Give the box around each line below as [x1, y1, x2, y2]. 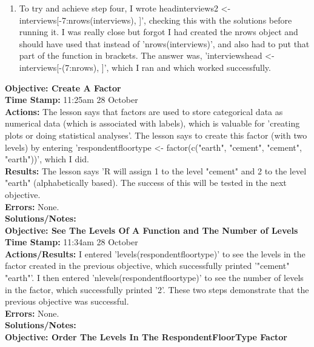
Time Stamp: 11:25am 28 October [5, 93, 138, 106]
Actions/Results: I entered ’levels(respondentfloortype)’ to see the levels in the [5, 247, 306, 260]
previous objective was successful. [5, 295, 129, 308]
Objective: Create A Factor [5, 81, 121, 94]
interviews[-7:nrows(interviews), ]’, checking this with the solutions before [19, 13, 292, 26]
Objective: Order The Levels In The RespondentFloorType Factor [5, 331, 288, 343]
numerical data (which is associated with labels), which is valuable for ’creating [5, 117, 300, 130]
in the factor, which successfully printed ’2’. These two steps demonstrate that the [5, 283, 309, 296]
